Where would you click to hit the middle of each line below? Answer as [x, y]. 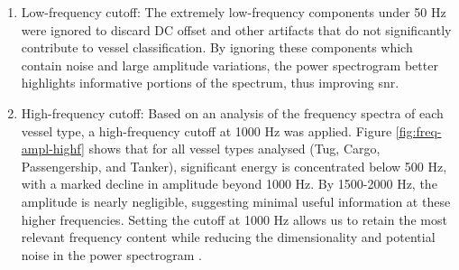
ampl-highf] [53, 149]
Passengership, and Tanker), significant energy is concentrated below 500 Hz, [234, 166]
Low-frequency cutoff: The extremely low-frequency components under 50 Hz [234, 12]
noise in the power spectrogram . [111, 254]
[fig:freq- [418, 130]
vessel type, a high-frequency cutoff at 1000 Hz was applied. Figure [207, 130]
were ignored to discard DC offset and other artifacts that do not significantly [236, 29]
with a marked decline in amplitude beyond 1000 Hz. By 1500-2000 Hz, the [229, 184]
